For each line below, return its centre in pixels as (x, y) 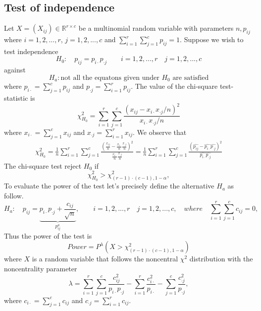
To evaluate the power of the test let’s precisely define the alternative (109, 186)
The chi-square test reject (43, 165)
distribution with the (221, 259)
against (15, 70)
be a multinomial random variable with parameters (156, 28)
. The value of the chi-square (174, 86)
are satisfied (191, 78)
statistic (16, 98)
